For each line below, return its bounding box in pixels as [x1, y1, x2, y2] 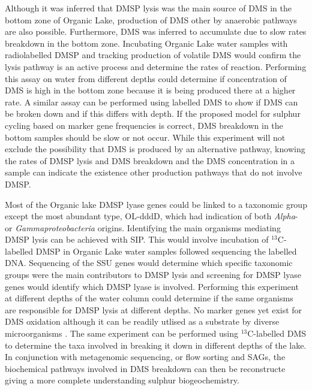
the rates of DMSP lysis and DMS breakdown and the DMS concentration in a [5, 154, 295, 167]
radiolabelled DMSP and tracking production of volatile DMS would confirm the [5, 49, 301, 61]
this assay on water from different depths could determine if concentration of [5, 72, 287, 84]
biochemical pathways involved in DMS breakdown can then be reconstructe [5, 362, 286, 374]
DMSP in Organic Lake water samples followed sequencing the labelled [35, 244, 297, 257]
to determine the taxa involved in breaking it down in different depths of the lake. [5, 338, 307, 351]
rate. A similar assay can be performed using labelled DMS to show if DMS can [5, 95, 298, 108]
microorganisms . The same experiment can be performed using [5, 327, 238, 340]
